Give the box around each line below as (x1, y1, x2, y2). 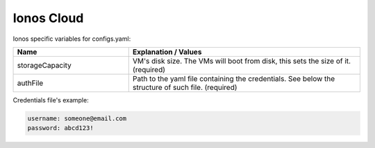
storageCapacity (17, 60, 72, 70)
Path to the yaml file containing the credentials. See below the (132, 73, 335, 83)
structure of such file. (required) (132, 82, 237, 92)
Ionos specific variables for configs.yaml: (12, 35, 131, 43)
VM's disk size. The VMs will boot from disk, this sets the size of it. (132, 56, 351, 66)
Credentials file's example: (12, 95, 90, 104)
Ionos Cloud (12, 10, 84, 26)
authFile (17, 78, 44, 88)
